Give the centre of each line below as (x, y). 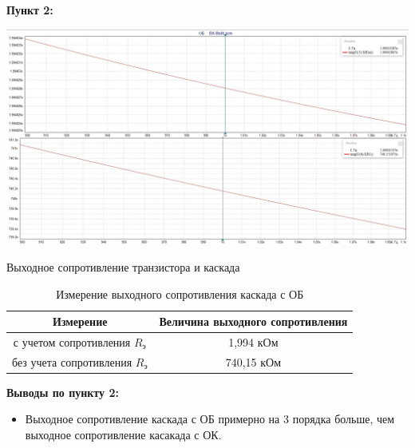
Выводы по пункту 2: (63, 392)
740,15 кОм (253, 361)
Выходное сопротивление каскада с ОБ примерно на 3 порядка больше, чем (210, 419)
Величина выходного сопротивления (253, 321)
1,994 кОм (253, 341)
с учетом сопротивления (72, 341)
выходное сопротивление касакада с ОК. (123, 435)
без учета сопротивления (72, 361)
